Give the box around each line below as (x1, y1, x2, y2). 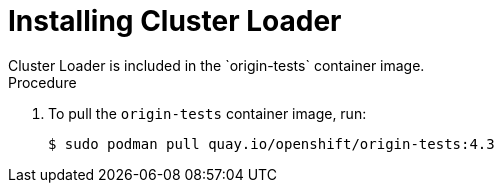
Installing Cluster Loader (8, 4, 342, 38)
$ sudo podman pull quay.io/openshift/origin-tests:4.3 (48, 135, 495, 152)
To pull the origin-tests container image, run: (48, 104, 367, 122)
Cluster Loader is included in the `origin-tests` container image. (8, 56, 425, 74)
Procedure (8, 73, 77, 91)
